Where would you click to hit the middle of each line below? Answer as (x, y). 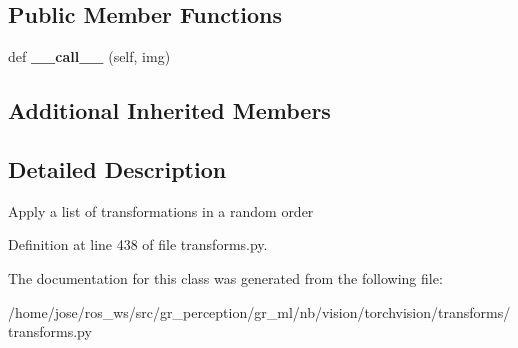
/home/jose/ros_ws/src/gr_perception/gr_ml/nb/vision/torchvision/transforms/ (259, 311)
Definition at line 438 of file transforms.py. (138, 244)
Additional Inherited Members (169, 110)
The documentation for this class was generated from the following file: (225, 277)
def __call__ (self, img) (89, 56)
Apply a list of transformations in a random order (161, 210)
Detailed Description (117, 168)
